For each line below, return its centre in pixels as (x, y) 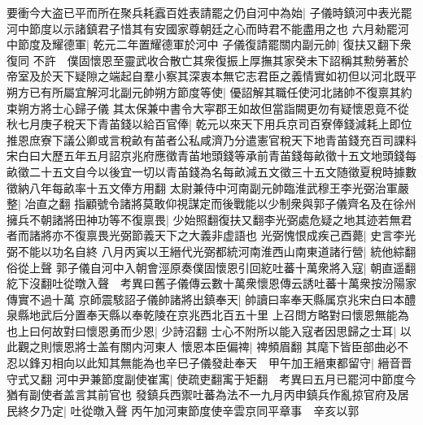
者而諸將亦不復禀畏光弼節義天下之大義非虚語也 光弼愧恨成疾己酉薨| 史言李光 (211, 235)
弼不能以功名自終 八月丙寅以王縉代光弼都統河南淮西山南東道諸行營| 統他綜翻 (211, 251)
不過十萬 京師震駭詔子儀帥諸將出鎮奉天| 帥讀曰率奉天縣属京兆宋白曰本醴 (222, 299)
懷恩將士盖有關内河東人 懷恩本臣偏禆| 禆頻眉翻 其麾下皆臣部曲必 (224, 347)
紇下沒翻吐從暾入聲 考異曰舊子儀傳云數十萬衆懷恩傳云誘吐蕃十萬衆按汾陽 (206, 283)
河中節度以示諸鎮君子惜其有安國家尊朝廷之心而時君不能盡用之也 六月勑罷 (202, 28)
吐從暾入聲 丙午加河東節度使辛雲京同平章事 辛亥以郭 (215, 410)
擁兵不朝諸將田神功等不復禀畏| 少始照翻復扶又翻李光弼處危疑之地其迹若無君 (209, 219)
